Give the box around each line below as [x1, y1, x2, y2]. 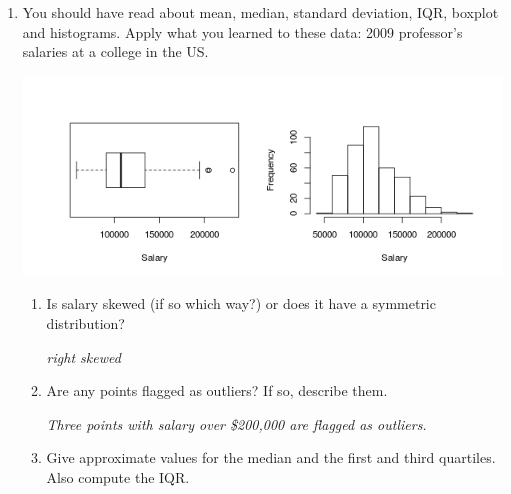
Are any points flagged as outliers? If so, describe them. [46, 380, 388, 401]
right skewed [46, 346, 121, 367]
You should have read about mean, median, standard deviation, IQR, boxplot [22, 2, 499, 22]
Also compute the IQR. [46, 467, 190, 488]
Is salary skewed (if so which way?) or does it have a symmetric [46, 293, 436, 314]
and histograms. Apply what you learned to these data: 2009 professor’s [22, 21, 463, 42]
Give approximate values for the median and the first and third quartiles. [46, 447, 496, 468]
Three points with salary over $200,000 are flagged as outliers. [46, 413, 427, 434]
